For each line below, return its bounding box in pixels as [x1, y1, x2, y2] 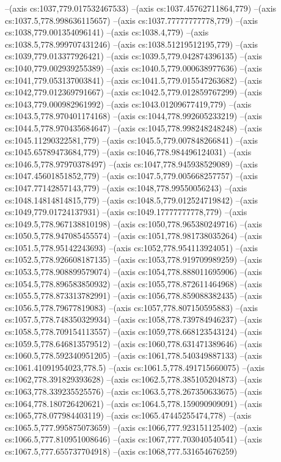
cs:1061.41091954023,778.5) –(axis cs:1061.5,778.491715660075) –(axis [5, 361, 265, 373]
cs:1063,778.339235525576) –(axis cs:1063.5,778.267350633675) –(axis [5, 385, 263, 397]
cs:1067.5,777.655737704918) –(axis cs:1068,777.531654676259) [5, 444, 238, 457]
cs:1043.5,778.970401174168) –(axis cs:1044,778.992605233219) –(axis [5, 109, 263, 122]
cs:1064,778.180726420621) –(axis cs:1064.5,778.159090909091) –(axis [5, 397, 263, 409]
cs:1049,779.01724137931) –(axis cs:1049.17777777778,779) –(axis [5, 205, 247, 218]
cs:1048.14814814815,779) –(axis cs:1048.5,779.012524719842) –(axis [5, 193, 258, 206]
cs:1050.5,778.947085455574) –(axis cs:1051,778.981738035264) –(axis [5, 229, 263, 242]
